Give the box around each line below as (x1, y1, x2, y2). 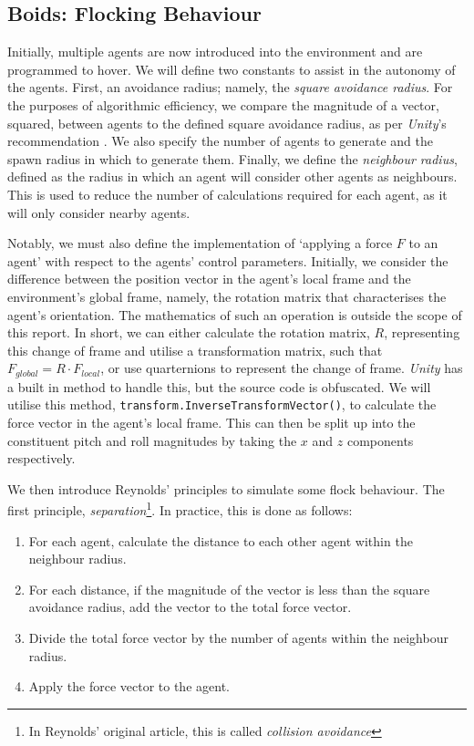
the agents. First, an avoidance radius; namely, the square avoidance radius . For (7, 78, 453, 97)
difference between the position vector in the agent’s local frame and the (7, 269, 411, 288)
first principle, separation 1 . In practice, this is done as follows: (7, 498, 353, 520)
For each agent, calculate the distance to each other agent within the (28, 531, 413, 550)
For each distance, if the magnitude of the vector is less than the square (28, 579, 430, 598)
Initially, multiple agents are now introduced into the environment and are (7, 42, 423, 61)
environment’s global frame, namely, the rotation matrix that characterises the (7, 286, 447, 306)
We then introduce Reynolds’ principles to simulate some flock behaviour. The (7, 479, 445, 498)
